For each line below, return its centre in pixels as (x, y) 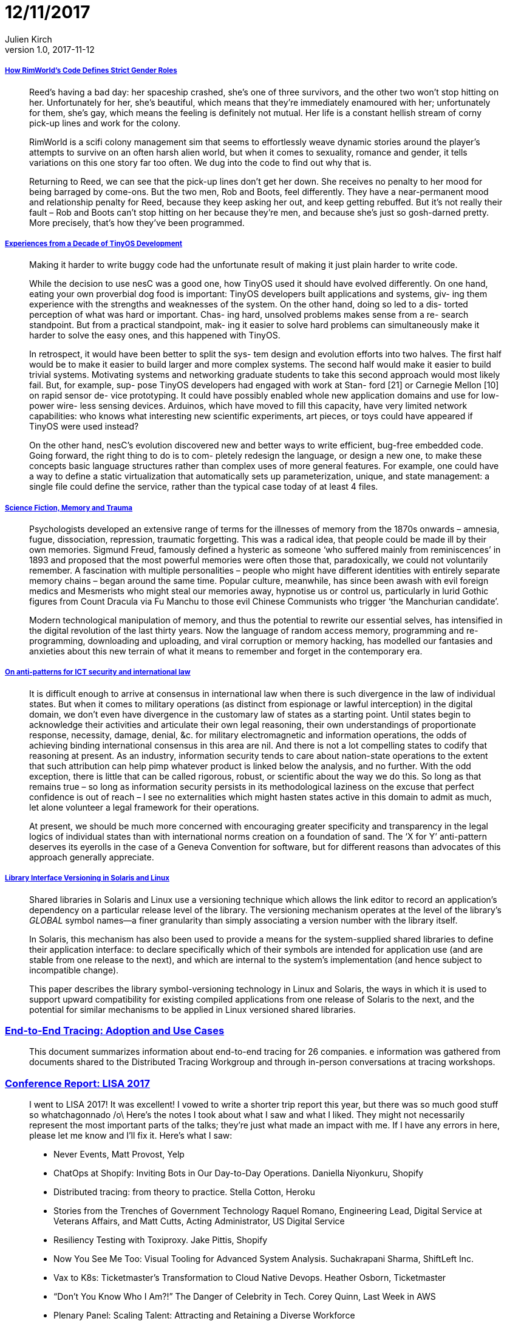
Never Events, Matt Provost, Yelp (119, 1154)
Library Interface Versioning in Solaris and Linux (87, 878)
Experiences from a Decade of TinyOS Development (94, 243)
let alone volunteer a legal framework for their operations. (144, 807)
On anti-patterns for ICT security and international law (98, 672)
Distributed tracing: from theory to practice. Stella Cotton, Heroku (184, 1192)
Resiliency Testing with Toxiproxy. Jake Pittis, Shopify (161, 1240)
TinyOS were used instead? (84, 427)
